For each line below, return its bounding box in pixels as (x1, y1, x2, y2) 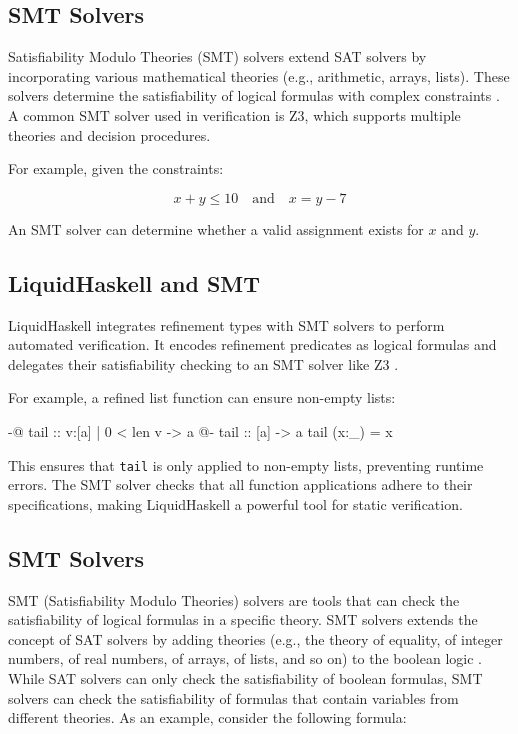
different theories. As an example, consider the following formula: (8, 707, 407, 728)
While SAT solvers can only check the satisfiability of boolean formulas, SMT (8, 667, 483, 688)
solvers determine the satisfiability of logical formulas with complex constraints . (8, 85, 500, 106)
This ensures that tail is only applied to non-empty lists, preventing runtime (8, 454, 484, 475)
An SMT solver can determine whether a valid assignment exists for (8, 218, 424, 239)
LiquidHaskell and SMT (8, 267, 261, 298)
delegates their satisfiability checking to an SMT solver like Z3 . (8, 353, 399, 374)
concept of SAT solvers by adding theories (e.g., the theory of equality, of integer (8, 628, 503, 649)
